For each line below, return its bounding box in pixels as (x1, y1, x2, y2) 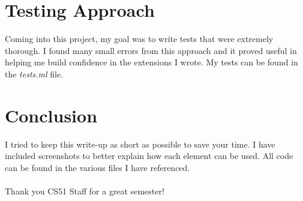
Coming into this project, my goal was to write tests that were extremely (5, 32, 274, 45)
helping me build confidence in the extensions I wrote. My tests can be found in (5, 56, 298, 68)
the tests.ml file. (5, 67, 64, 80)
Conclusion (5, 103, 98, 127)
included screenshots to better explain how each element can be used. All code (5, 149, 293, 162)
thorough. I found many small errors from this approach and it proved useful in (5, 44, 297, 56)
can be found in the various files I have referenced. (5, 161, 190, 173)
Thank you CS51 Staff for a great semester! (5, 185, 164, 197)
